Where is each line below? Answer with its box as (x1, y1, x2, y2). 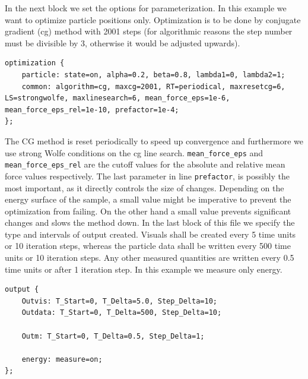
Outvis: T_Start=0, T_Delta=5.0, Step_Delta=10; (21, 296, 217, 305)
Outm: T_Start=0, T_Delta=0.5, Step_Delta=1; (21, 331, 205, 340)
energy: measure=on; (21, 355, 103, 364)
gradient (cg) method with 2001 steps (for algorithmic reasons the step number (5, 25, 293, 37)
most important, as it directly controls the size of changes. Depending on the (5, 181, 284, 194)
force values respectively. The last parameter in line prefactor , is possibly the (5, 169, 290, 182)
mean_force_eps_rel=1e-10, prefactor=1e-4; (5, 105, 179, 114)
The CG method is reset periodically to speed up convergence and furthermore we (5, 134, 303, 147)
